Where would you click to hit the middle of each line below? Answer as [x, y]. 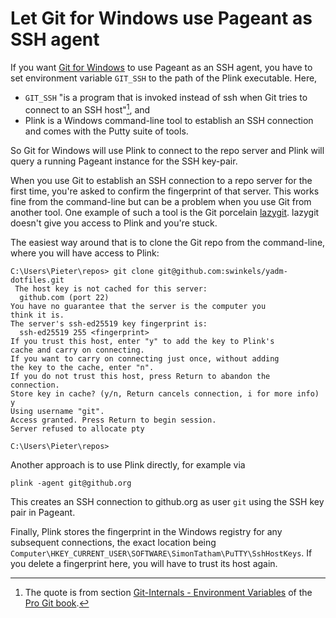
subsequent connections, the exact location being [113, 542]
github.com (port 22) [64, 297]
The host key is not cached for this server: [111, 288]
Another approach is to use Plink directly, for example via [128, 464]
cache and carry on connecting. [77, 350]
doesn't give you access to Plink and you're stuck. [114, 223]
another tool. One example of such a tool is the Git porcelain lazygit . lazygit [165, 212]
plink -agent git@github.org [71, 483]
